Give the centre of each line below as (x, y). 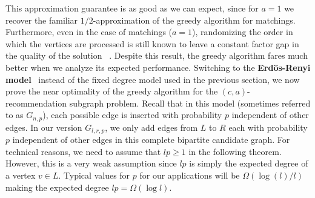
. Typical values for (94, 175)
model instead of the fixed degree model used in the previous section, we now (153, 79)
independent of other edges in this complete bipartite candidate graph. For (151, 140)
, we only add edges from (151, 127)
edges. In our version (44, 127)
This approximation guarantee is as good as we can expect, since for (132, 8)
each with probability (268, 127)
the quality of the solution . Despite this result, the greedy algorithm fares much (157, 55)
